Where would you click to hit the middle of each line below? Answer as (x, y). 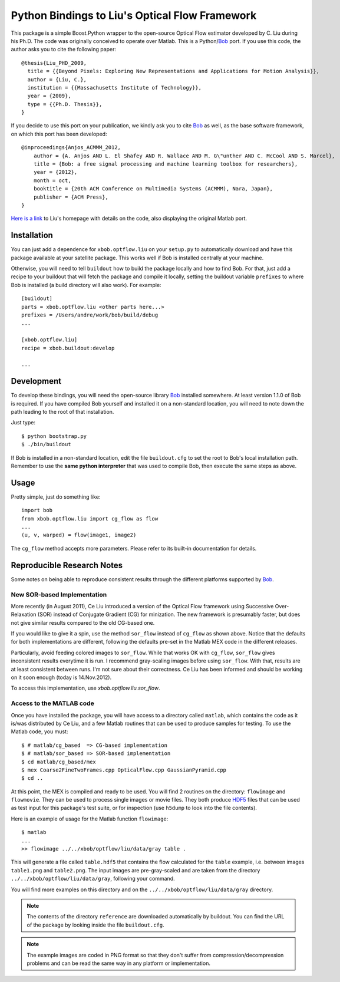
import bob (37, 510)
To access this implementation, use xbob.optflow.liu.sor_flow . (85, 688)
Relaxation (24, 614)
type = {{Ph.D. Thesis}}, (65, 104)
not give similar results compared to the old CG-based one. (83, 622)
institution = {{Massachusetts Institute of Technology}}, (114, 88)
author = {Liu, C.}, (57, 79)
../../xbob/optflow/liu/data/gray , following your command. (93, 879)
